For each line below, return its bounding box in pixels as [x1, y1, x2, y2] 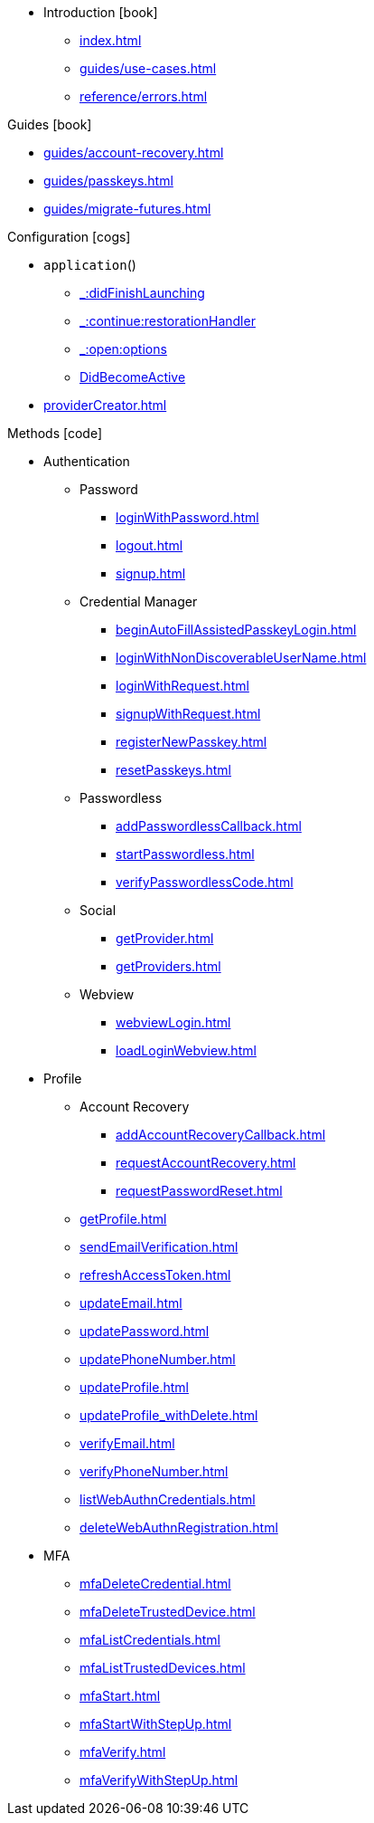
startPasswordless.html [116, 846, 255, 862]
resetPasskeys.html [116, 762, 231, 778]
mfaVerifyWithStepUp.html [79, 1772, 238, 1788]
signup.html [116, 566, 186, 581]
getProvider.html [116, 931, 214, 946]
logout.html [116, 538, 183, 553]
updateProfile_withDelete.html [79, 1408, 258, 1423]
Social [79, 902, 117, 918]
